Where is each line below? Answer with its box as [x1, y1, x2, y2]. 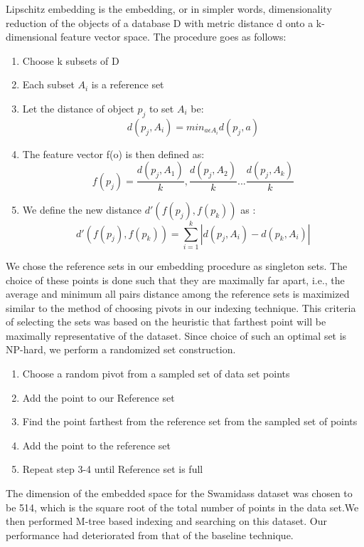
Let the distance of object [22, 100, 134, 115]
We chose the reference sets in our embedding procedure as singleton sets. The [6, 258, 348, 273]
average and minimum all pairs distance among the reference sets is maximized [6, 286, 350, 301]
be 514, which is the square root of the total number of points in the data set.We [6, 499, 359, 514]
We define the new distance [22, 202, 142, 217]
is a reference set [91, 77, 164, 92]
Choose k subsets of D [22, 53, 119, 68]
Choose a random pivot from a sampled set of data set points [22, 366, 290, 381]
